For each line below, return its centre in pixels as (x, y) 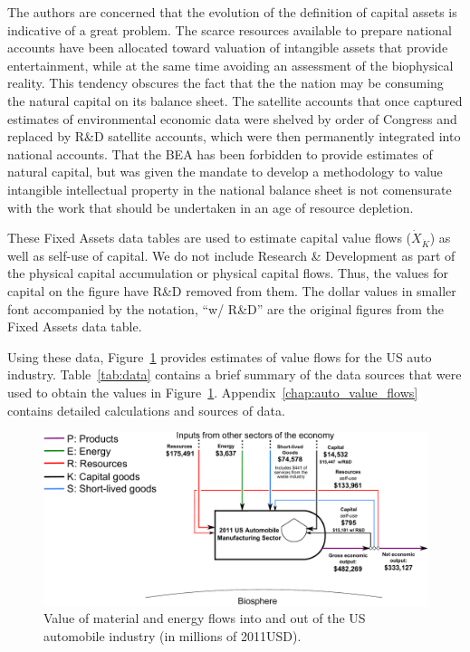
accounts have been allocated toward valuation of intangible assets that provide (228, 48)
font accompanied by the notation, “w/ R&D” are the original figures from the (226, 308)
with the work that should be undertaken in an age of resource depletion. (211, 207)
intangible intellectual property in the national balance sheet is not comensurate (230, 189)
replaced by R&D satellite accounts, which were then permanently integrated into (234, 136)
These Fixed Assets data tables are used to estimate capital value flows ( (210, 238)
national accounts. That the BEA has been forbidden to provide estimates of (220, 153)
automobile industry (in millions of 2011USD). (173, 635)
